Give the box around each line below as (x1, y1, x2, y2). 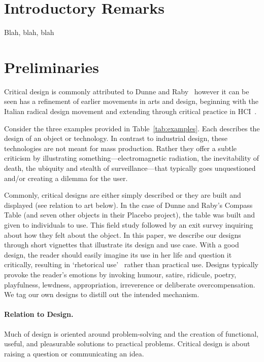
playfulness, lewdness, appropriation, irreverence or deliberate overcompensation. (4, 279, 255, 289)
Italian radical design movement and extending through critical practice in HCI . (4, 106, 257, 117)
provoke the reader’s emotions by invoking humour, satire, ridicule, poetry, (4, 269, 237, 279)
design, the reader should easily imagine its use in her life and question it (4, 249, 232, 260)
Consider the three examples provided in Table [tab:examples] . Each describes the (4, 123, 260, 133)
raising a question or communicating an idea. (4, 348, 144, 358)
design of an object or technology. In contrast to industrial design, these (4, 133, 227, 143)
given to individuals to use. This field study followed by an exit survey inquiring (4, 219, 253, 230)
